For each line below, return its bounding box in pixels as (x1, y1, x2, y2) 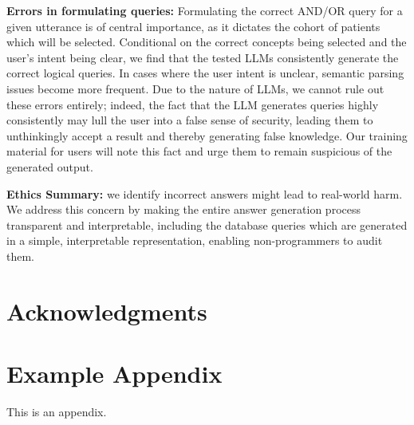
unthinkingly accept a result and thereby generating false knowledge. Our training (6, 127, 408, 144)
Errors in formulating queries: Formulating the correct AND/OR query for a (6, 2, 403, 18)
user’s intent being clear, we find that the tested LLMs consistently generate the (6, 49, 399, 65)
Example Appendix (6, 357, 223, 390)
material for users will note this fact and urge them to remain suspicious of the (6, 143, 392, 159)
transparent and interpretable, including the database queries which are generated (6, 216, 408, 233)
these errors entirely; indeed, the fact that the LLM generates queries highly (6, 96, 379, 112)
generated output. (6, 158, 93, 175)
